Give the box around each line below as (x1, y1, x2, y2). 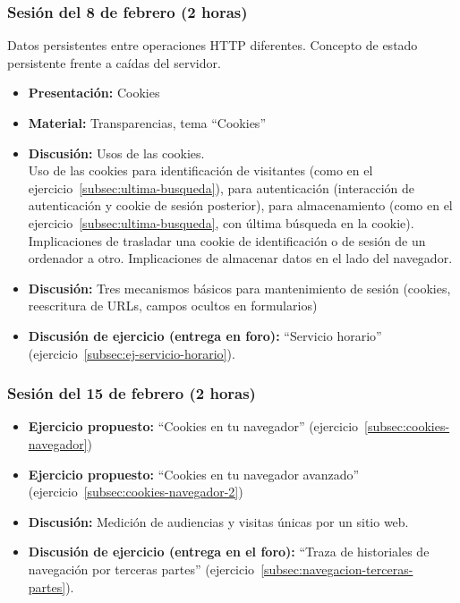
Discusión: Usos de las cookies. (28, 143, 205, 162)
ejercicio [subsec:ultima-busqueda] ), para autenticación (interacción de (28, 178, 415, 197)
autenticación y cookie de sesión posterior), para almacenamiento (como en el (28, 196, 453, 215)
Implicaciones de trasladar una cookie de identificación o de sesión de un (28, 231, 426, 250)
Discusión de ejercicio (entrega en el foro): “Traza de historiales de (28, 542, 430, 561)
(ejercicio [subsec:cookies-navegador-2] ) (28, 482, 243, 501)
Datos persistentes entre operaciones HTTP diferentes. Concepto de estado (7, 36, 418, 55)
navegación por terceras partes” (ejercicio (28, 559, 255, 578)
